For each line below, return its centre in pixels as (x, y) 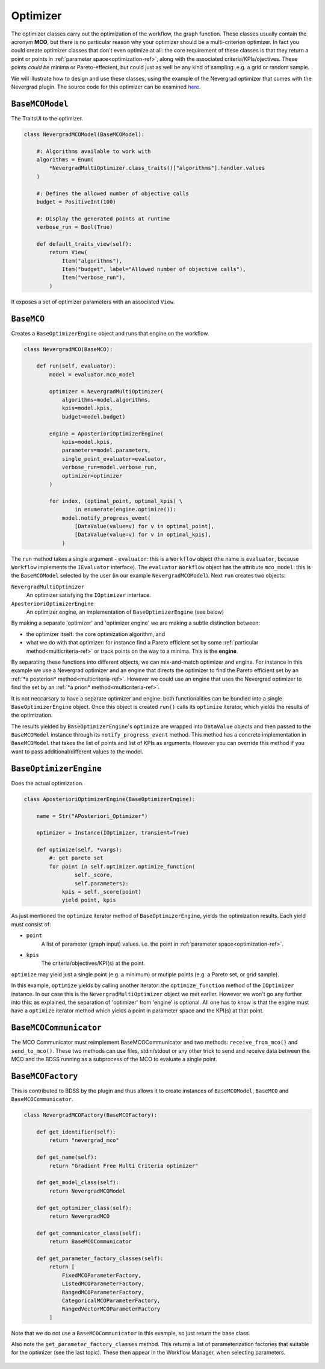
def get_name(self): (67, 1157)
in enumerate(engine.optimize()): (125, 510)
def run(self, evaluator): (76, 366)
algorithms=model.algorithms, (106, 400)
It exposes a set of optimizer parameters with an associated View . (93, 302)
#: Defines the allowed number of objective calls (113, 193)
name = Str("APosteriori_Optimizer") (92, 816)
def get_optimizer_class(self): (84, 1208)
